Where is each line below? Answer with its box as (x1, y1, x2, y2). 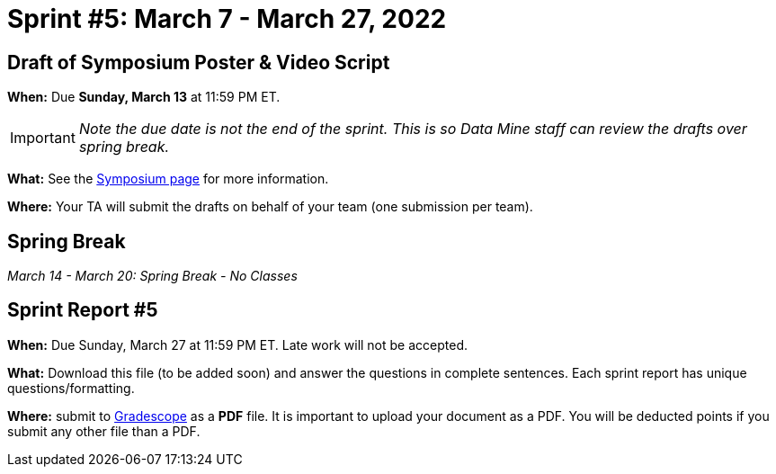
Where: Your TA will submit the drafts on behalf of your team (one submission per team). (7, 199, 533, 215)
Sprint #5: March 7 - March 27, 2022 (7, 4, 447, 34)
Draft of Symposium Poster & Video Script (7, 50, 390, 74)
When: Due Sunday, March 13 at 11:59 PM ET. (7, 89, 281, 105)
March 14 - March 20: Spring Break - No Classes (7, 268, 298, 284)
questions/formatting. (7, 380, 135, 396)
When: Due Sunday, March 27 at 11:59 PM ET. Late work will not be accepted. (7, 336, 468, 353)
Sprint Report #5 (7, 299, 158, 322)
